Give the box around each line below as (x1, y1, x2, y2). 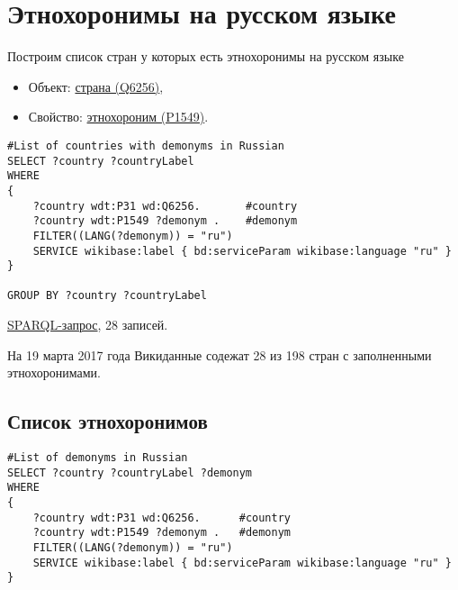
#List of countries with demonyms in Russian (7, 139, 284, 152)
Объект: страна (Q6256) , (28, 77, 164, 95)
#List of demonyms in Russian (7, 451, 188, 465)
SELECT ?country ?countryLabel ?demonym (7, 466, 253, 479)
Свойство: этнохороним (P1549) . (28, 107, 209, 126)
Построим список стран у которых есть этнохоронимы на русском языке (7, 47, 404, 66)
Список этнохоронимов (7, 407, 208, 435)
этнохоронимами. (7, 363, 101, 382)
